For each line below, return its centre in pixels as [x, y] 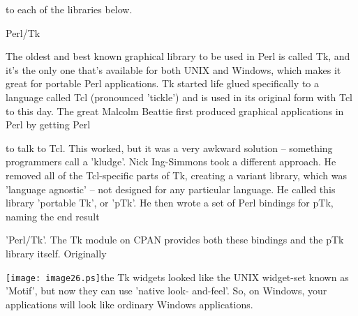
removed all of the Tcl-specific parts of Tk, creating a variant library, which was [176, 175]
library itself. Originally [56, 253]
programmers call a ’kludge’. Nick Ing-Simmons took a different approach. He [171, 161]
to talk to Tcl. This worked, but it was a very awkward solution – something [169, 148]
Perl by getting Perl [48, 125]
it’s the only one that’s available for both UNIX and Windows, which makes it [173, 69]
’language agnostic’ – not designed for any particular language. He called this [171, 189]
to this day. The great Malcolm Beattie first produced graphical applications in [175, 111]
